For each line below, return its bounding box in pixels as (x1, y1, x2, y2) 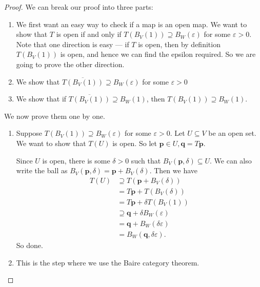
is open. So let (112, 137, 157, 148)
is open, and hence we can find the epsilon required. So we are (60, 49, 256, 59)
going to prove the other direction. (16, 58, 125, 69)
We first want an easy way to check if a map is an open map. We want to (16, 18, 247, 29)
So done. (16, 239, 43, 250)
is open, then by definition (138, 38, 221, 49)
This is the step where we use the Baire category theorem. (16, 257, 199, 268)
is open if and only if (56, 29, 122, 39)
